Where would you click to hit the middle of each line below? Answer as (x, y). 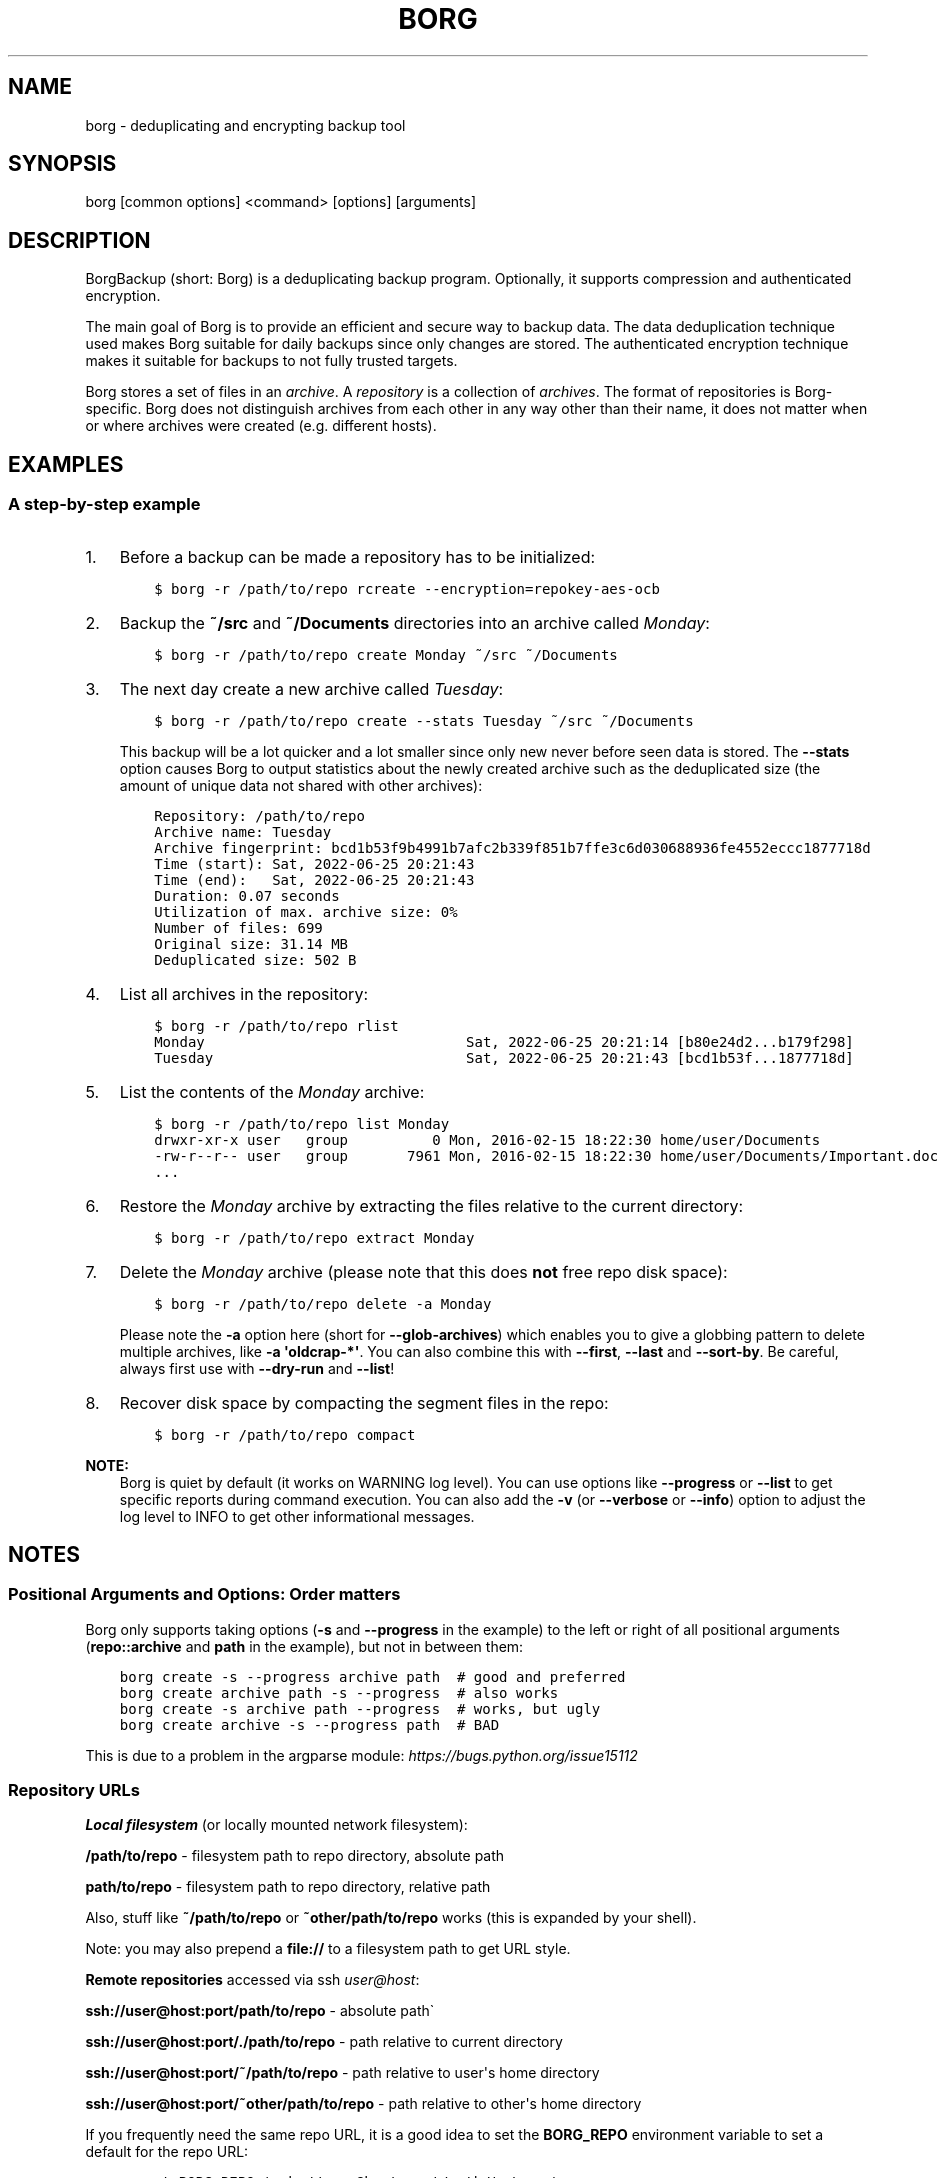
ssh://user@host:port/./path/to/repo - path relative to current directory (324, 2042)
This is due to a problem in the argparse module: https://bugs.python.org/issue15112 (361, 1755)
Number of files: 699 (238, 927)
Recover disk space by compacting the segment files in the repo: (364, 1402)
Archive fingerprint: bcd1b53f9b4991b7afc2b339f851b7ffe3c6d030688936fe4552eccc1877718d (512, 847)
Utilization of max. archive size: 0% (306, 911)
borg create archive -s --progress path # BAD (309, 1724)
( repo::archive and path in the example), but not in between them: (304, 1646)
